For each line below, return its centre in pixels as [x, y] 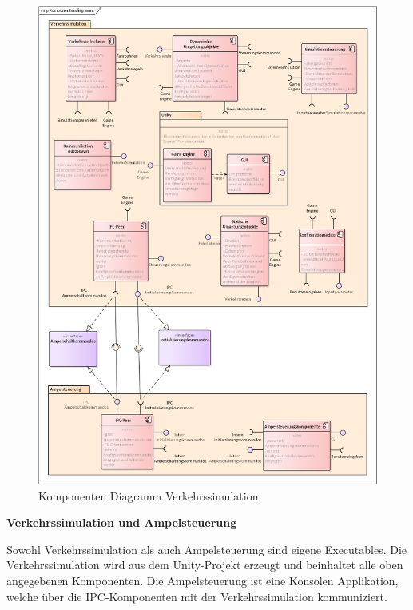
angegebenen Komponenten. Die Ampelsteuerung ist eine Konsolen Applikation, [203, 580]
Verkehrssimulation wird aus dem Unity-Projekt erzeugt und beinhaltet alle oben [205, 565]
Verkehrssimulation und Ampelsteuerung [122, 522]
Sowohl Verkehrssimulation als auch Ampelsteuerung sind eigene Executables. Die [207, 549]
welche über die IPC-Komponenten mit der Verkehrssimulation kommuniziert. [197, 596]
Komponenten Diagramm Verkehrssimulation [149, 495]
